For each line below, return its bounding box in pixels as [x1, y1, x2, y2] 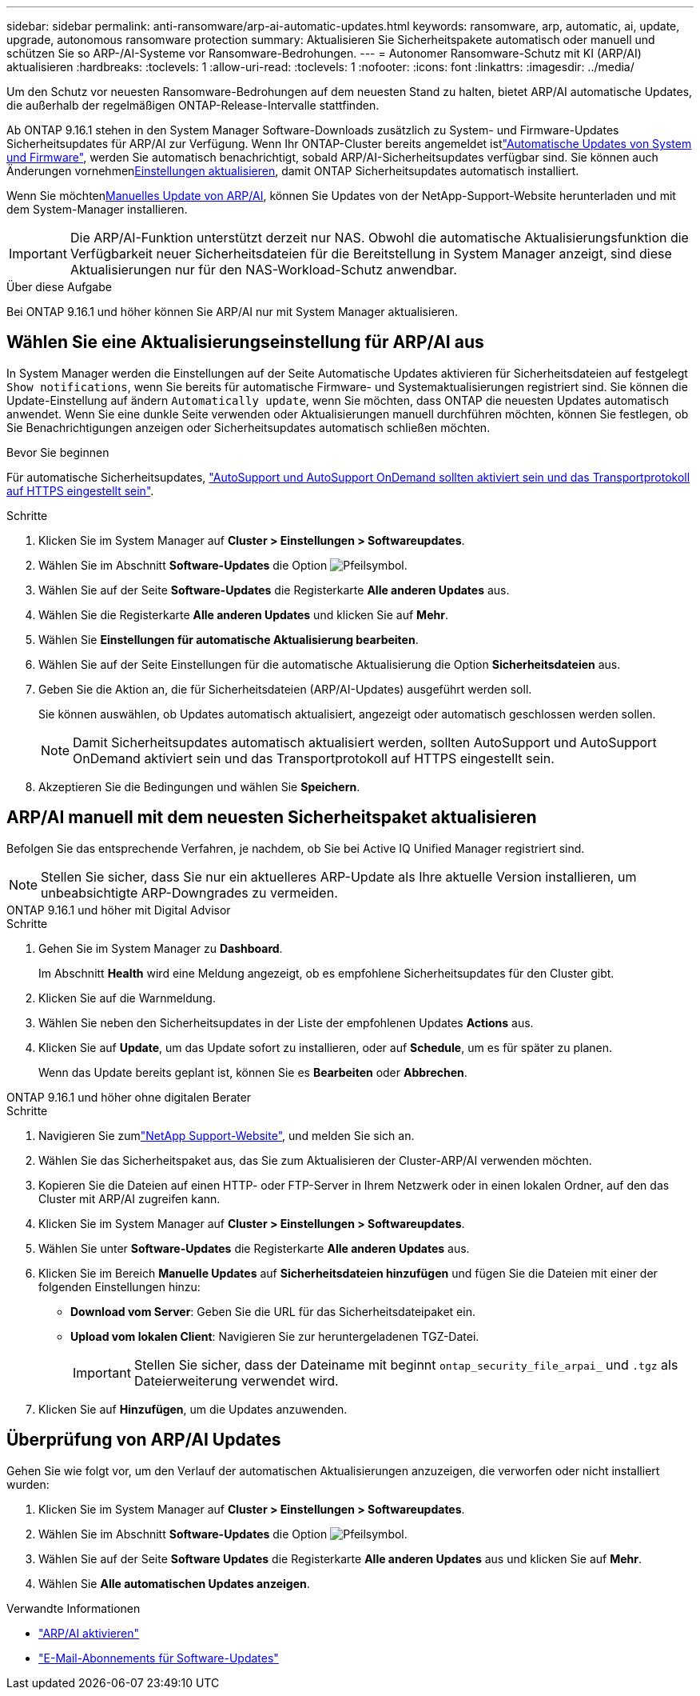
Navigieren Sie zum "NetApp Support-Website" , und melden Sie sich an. [38, 1128, 415, 1142]
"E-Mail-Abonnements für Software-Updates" [38, 1650, 279, 1665]
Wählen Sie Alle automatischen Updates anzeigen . [38, 1576, 310, 1590]
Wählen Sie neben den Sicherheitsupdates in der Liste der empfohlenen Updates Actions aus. [38, 1015, 534, 1030]
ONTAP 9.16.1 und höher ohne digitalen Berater [6, 1090, 252, 1104]
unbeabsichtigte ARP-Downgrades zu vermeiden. [41, 884, 338, 901]
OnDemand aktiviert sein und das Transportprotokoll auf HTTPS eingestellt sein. [73, 750, 555, 766]
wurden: [6, 1477, 50, 1491]
